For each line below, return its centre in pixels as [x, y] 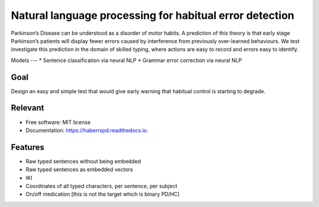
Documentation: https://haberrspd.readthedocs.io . [87, 130]
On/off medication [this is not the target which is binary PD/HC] [103, 194]
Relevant [27, 108]
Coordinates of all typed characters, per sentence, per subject [101, 186]
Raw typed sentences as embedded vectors [79, 170]
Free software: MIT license [58, 122]
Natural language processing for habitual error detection [153, 15]
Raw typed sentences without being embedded [83, 161]
